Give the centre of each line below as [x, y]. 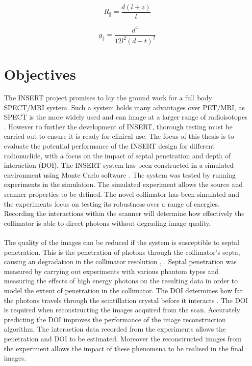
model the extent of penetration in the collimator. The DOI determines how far [123, 290]
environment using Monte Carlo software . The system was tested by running [120, 174]
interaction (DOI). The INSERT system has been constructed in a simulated [119, 165]
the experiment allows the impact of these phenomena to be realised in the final [124, 348]
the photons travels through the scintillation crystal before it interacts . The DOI [126, 300]
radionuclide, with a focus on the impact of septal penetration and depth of [117, 155]
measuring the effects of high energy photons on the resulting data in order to [121, 281]
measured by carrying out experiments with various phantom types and [112, 271]
